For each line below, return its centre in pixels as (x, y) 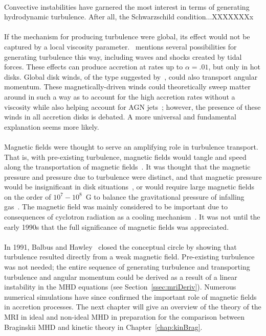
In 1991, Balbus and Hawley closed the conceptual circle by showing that (120, 246)
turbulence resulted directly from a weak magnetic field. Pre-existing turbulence (129, 257)
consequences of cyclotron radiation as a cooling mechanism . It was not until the (132, 217)
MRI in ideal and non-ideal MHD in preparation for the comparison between (125, 317)
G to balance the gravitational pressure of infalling (165, 196)
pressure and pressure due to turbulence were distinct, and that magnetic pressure (133, 176)
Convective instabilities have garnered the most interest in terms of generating (127, 6)
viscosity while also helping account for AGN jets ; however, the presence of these (132, 106)
